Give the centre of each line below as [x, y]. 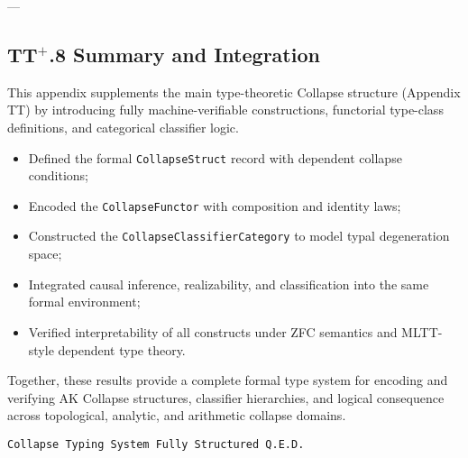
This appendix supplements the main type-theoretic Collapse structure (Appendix [234, 92]
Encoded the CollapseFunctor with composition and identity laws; [215, 205]
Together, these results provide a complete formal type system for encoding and [228, 380]
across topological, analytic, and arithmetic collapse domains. [177, 415]
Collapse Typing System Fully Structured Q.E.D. [156, 444]
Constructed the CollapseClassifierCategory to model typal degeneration [239, 236]
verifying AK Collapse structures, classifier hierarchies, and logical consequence [226, 397]
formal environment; [84, 302]
